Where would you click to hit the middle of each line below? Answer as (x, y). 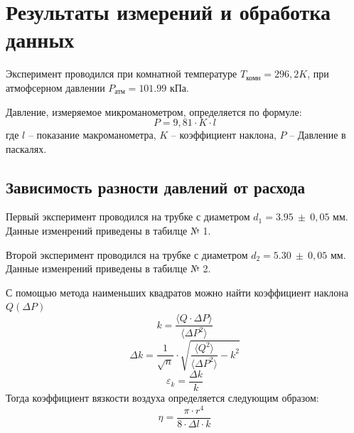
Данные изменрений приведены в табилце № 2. (108, 268)
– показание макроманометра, (92, 135)
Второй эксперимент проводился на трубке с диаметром (127, 254)
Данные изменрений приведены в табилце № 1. (108, 231)
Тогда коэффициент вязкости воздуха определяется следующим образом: (162, 398)
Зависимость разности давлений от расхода (155, 187)
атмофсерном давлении (55, 87)
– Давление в (318, 135)
